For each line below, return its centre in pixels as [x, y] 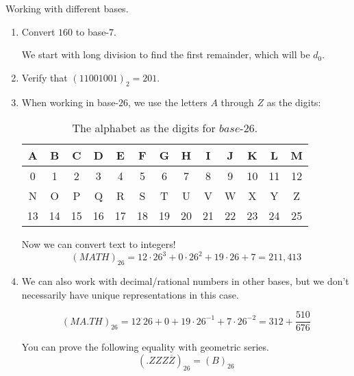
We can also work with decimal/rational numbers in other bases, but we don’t [185, 281]
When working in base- [70, 102]
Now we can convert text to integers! [99, 244]
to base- [92, 31]
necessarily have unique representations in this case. [130, 294]
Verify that [45, 77]
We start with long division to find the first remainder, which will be [166, 54]
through [237, 102]
